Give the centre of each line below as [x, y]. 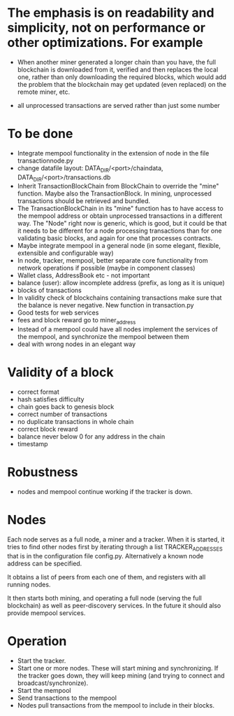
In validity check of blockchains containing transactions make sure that [119, 298]
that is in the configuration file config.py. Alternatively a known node [105, 556]
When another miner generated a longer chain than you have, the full [117, 62]
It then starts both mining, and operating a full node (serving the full [105, 598]
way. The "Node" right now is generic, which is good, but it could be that [122, 223]
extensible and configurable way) [65, 253]
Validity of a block [60, 372]
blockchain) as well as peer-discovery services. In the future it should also [114, 605]
